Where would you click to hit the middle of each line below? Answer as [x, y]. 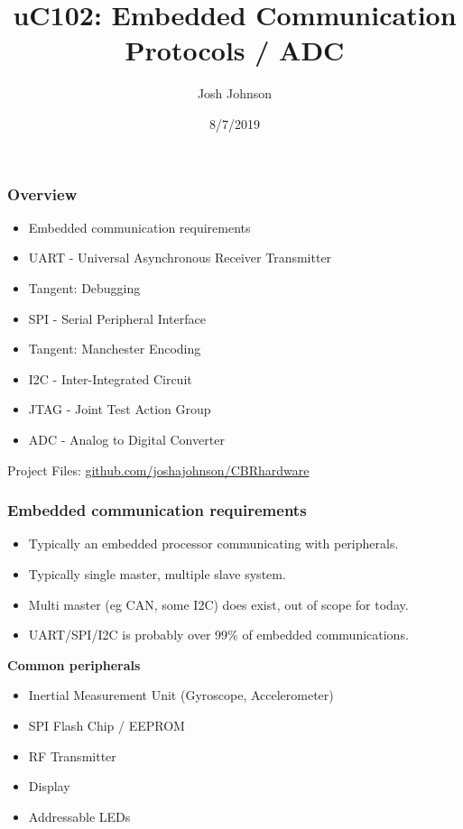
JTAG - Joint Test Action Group [120, 409]
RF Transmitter [72, 755]
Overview [42, 193]
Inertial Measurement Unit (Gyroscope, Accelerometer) [181, 695]
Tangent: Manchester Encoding [115, 349]
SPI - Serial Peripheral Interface [117, 318]
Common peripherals [74, 664]
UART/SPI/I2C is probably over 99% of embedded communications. [218, 635]
